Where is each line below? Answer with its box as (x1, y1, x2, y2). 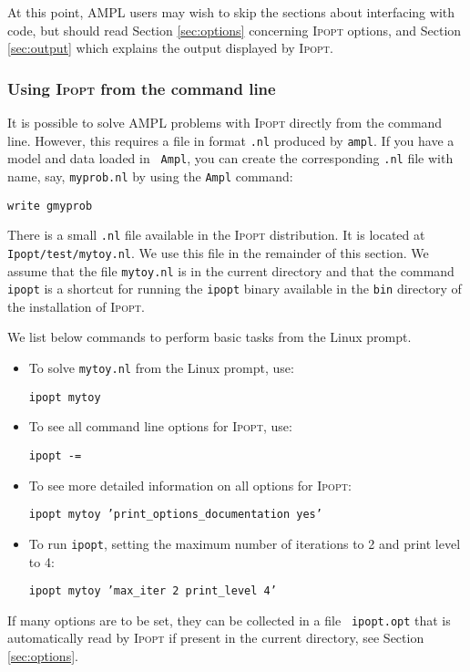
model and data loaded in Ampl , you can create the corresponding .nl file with (7, 149, 454, 168)
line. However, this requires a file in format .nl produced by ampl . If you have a (7, 130, 455, 150)
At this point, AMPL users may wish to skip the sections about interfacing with (7, 3, 455, 21)
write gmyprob (7, 199, 93, 212)
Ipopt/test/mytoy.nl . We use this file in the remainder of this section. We (7, 243, 429, 262)
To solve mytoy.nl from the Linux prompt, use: (28, 358, 294, 377)
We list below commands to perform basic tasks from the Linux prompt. (7, 327, 412, 346)
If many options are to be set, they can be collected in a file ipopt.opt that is (7, 610, 451, 629)
